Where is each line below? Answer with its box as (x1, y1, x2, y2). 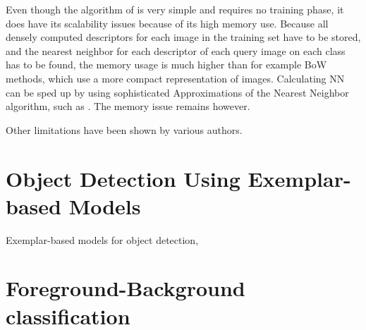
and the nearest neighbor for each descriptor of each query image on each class (6, 43, 346, 58)
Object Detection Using (6, 164, 240, 192)
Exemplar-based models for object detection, (6, 232, 199, 247)
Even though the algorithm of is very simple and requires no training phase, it (6, 2, 344, 16)
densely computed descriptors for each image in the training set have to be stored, (6, 30, 361, 44)
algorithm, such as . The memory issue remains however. (6, 99, 250, 114)
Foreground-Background (6, 274, 245, 302)
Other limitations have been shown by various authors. (6, 122, 243, 137)
